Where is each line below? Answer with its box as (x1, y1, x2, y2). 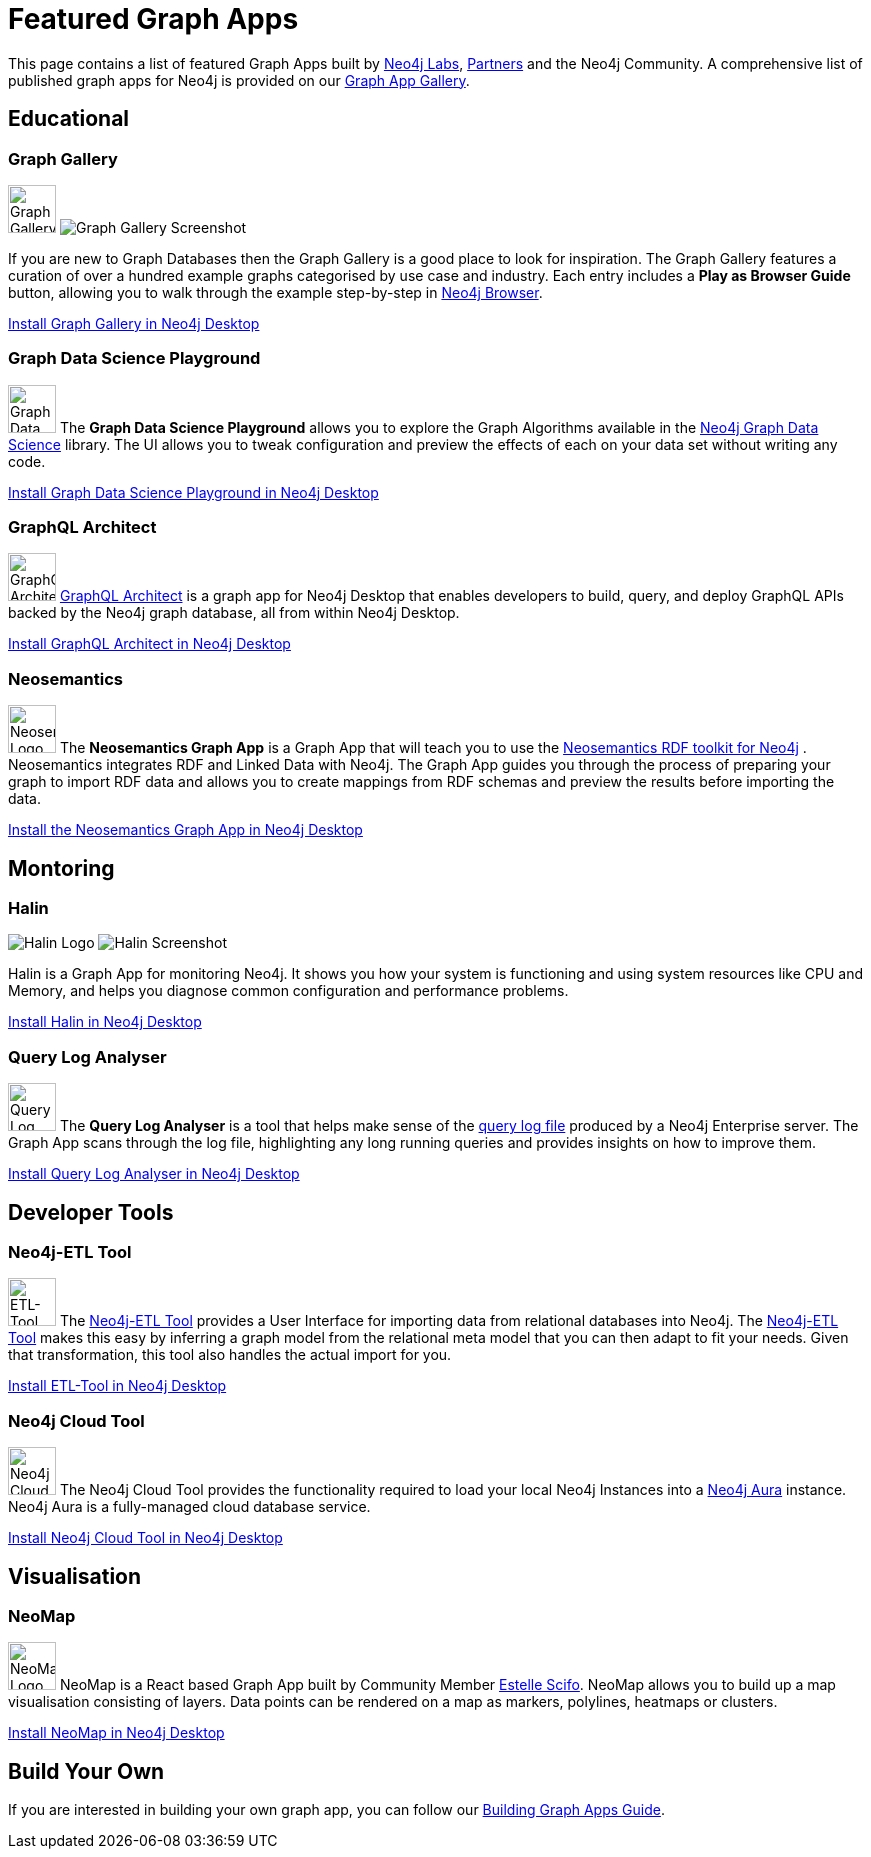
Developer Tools (8, 1199, 174, 1225)
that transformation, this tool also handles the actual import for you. (8, 1346, 452, 1364)
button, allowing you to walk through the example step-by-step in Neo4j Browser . (8, 283, 543, 301)
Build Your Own (8, 1758, 165, 1784)
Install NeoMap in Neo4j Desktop (8, 1724, 225, 1742)
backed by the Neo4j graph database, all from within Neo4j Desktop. (8, 604, 460, 622)
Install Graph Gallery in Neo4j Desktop (8, 314, 260, 332)
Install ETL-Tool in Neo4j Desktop (8, 1377, 227, 1395)
